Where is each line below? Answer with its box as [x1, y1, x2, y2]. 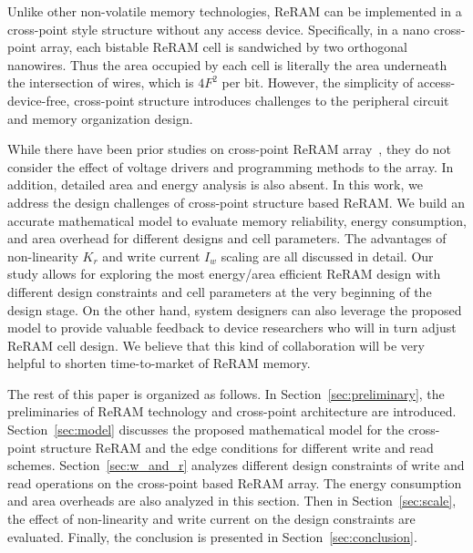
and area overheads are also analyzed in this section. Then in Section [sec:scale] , [7, 491, 457, 510]
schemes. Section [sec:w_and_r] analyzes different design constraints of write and [7, 456, 465, 475]
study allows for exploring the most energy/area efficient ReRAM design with [7, 264, 441, 283]
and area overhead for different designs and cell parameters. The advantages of [7, 229, 447, 248]
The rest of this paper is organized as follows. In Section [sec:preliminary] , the [7, 384, 445, 403]
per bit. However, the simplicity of [221, 73, 414, 92]
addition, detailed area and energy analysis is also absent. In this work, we [7, 175, 423, 194]
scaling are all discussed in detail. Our [221, 246, 434, 265]
